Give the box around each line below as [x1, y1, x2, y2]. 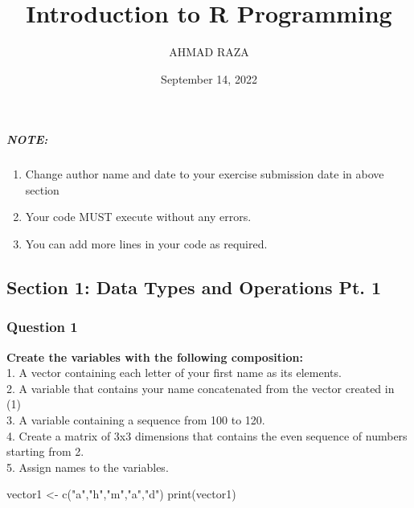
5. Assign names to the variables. [6, 458, 169, 475]
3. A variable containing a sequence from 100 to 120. [6, 412, 265, 428]
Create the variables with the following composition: [6, 348, 303, 365]
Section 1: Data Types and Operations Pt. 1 [6, 275, 382, 300]
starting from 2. [6, 443, 84, 460]
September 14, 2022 [161, 70, 257, 87]
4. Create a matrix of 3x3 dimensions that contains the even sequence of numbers [6, 427, 408, 444]
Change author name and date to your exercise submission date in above [25, 166, 384, 182]
